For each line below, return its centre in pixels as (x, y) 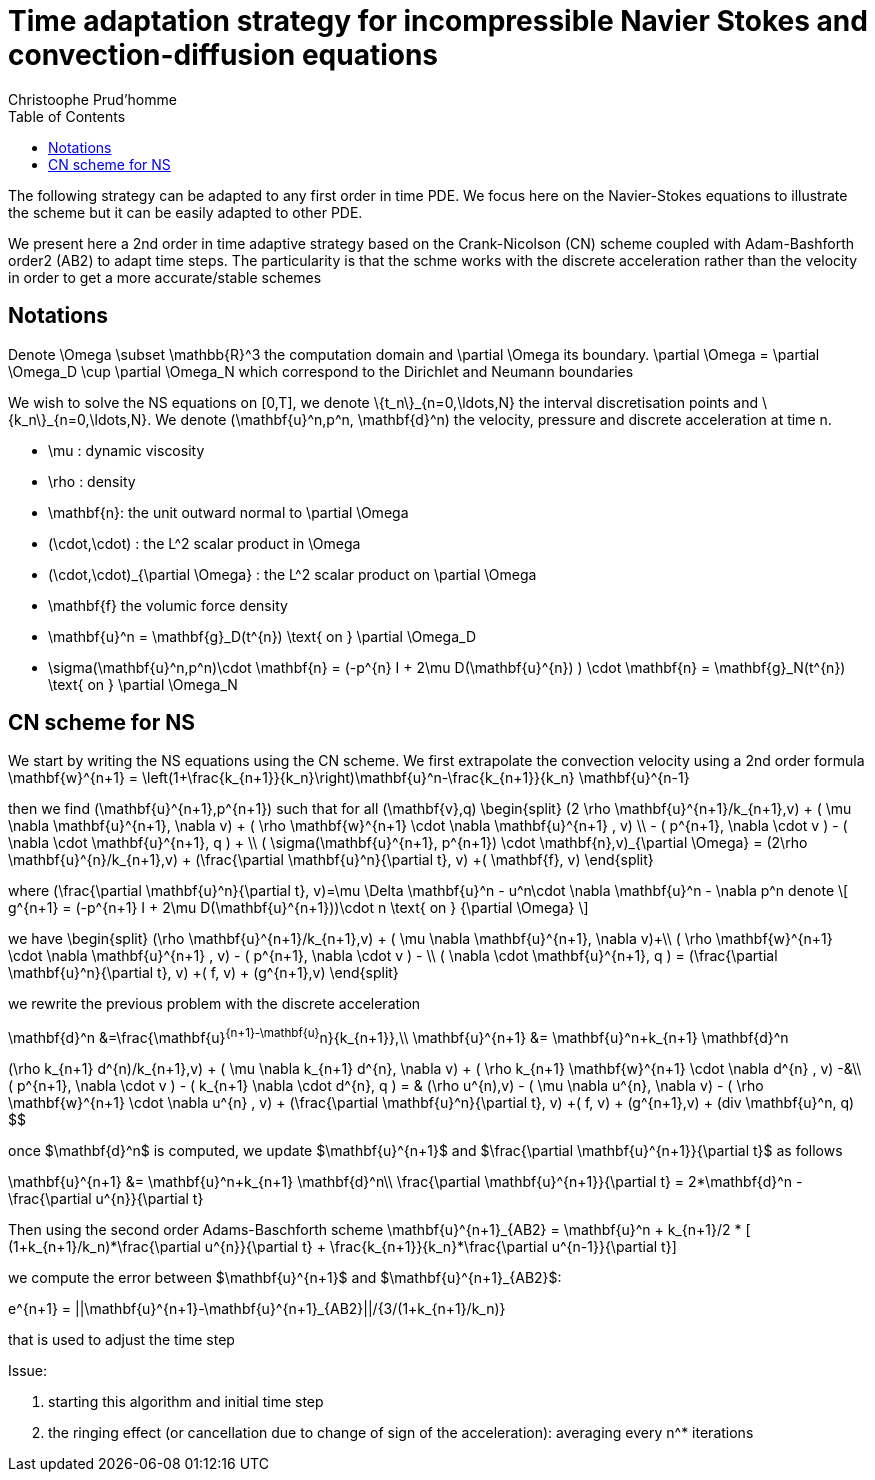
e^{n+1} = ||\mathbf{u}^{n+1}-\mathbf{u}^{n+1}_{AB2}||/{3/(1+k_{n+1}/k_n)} (257, 1309)
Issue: (28, 1371)
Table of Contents (67, 116)
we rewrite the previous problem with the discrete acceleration (214, 1004)
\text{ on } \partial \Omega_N (143, 684)
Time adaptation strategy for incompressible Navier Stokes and (438, 21)
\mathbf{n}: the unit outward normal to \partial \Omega (228, 512)
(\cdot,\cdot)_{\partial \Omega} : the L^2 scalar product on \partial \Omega (292, 574)
